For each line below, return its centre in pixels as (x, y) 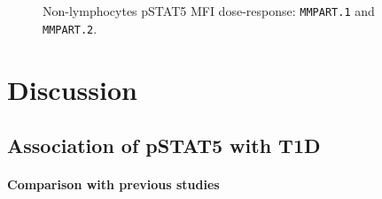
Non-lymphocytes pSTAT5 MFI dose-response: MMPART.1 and (209, 11)
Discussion (72, 89)
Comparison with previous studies (113, 184)
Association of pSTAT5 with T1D (164, 145)
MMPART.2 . (70, 28)
